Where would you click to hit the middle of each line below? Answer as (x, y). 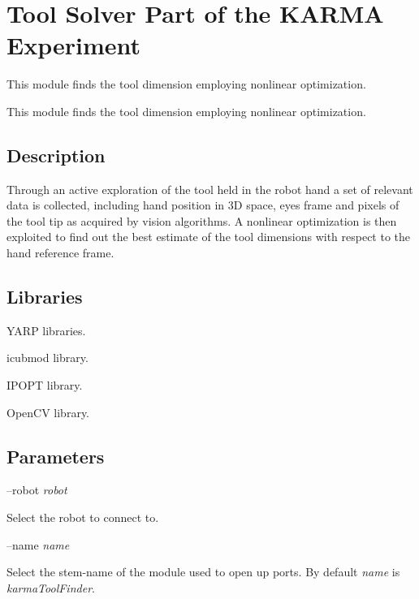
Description (56, 155)
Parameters (56, 456)
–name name (38, 544)
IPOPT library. (45, 385)
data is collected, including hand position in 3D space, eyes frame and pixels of (203, 205)
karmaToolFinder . (51, 587)
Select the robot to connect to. (83, 517)
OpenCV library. (48, 412)
